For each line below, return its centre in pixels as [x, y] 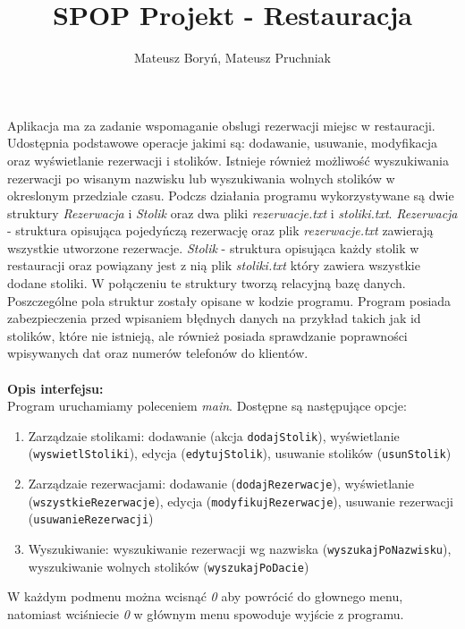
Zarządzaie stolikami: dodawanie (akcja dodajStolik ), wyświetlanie [214, 435]
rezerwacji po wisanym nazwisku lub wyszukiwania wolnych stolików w [201, 178]
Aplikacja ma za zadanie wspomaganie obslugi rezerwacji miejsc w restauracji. [221, 125]
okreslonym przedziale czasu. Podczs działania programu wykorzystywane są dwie [231, 195]
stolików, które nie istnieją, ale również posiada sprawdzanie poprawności [207, 335]
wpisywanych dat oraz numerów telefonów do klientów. [158, 353]
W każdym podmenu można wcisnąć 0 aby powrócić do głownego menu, [205, 596]
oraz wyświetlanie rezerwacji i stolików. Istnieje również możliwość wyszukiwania [228, 160]
